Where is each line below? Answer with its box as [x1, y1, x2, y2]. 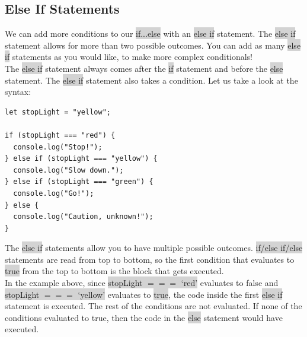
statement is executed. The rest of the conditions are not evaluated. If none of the [5, 300, 302, 312]
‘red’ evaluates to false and [181, 276, 279, 289]
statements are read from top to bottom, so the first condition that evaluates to [5, 253, 295, 265]
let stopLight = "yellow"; [5, 107, 111, 116]
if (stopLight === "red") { [5, 131, 116, 139]
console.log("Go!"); [13, 189, 94, 198]
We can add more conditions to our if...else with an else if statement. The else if [5, 27, 296, 40]
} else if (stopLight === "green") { [5, 177, 153, 186]
